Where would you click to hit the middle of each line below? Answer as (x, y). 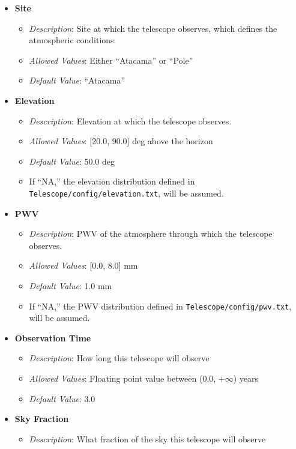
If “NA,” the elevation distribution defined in (112, 181)
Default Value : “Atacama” (77, 80)
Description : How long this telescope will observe (119, 358)
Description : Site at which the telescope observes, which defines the (153, 28)
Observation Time (53, 338)
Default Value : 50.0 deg (72, 161)
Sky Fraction (42, 419)
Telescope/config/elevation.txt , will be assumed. (126, 193)
